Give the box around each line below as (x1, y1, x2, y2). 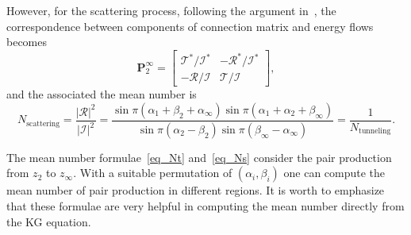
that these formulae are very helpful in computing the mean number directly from (6, 198, 405, 214)
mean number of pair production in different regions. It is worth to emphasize (6, 182, 385, 198)
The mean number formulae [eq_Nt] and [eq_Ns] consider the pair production (6, 148, 392, 165)
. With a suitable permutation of (73, 164, 232, 181)
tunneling (359, 127, 391, 136)
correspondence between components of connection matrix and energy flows (6, 17, 374, 34)
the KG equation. (6, 213, 91, 229)
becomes (6, 33, 48, 50)
